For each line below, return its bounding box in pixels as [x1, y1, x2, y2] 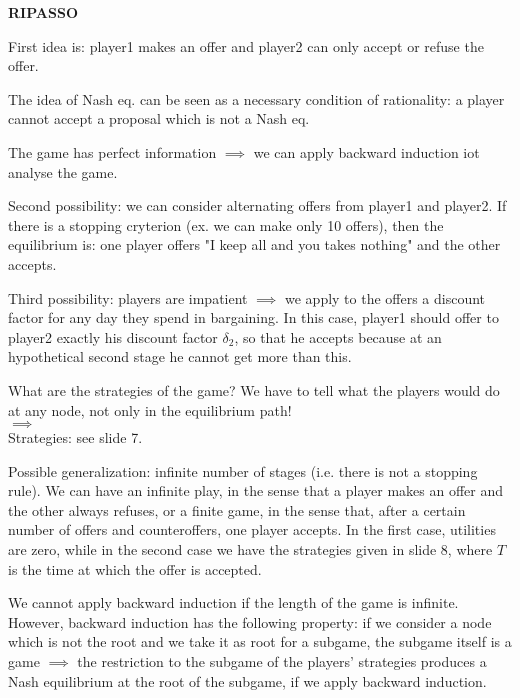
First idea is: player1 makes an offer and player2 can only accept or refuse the [8, 35, 484, 56]
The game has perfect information [8, 141, 217, 162]
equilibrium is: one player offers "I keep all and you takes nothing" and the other [8, 234, 501, 255]
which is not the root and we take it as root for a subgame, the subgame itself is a [8, 631, 512, 652]
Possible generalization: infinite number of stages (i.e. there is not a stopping [8, 460, 478, 481]
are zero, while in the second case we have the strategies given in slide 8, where [8, 539, 493, 560]
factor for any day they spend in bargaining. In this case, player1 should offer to [8, 307, 499, 328]
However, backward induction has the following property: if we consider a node [8, 611, 492, 632]
